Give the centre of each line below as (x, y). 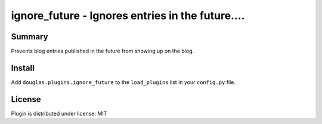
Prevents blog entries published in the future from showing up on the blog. (102, 51)
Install (23, 68)
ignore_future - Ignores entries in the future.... (128, 15)
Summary (30, 37)
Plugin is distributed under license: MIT (59, 113)
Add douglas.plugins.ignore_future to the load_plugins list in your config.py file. (123, 82)
